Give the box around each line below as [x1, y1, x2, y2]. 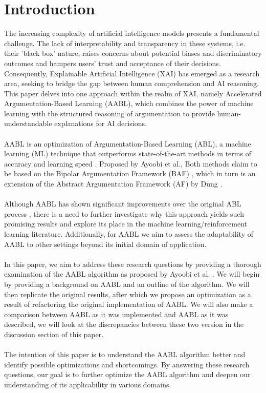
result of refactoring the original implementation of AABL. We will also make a [4, 299, 253, 309]
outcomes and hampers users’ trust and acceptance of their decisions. [4, 57, 221, 68]
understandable [4, 118, 52, 129]
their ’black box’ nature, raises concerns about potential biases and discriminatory [4, 48, 262, 58]
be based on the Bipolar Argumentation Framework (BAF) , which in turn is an [4, 168, 256, 179]
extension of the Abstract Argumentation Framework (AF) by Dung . [4, 178, 223, 189]
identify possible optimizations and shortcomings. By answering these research [4, 359, 250, 369]
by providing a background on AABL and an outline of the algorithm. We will [4, 278, 250, 289]
